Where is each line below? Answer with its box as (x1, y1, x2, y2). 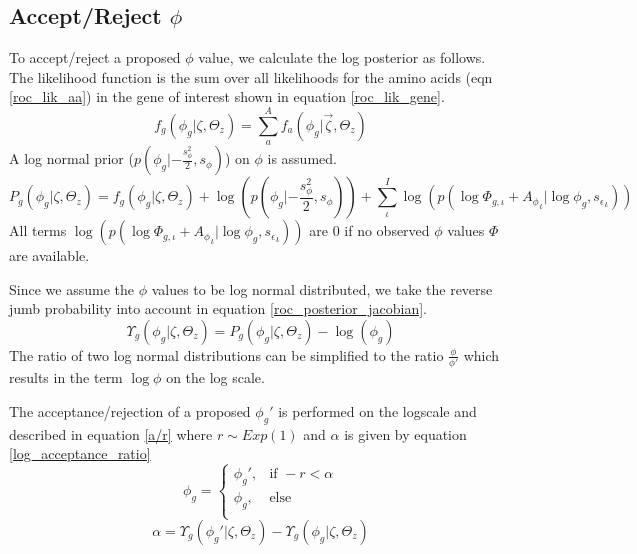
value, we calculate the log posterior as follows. (198, 47, 486, 68)
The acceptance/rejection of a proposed (9, 400, 251, 421)
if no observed (344, 220, 430, 241)
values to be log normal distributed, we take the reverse (151, 278, 493, 299)
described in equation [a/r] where (9, 423, 213, 444)
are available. (9, 245, 90, 266)
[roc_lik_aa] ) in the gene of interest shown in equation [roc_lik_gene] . (9, 86, 445, 107)
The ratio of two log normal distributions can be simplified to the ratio (9, 344, 444, 365)
